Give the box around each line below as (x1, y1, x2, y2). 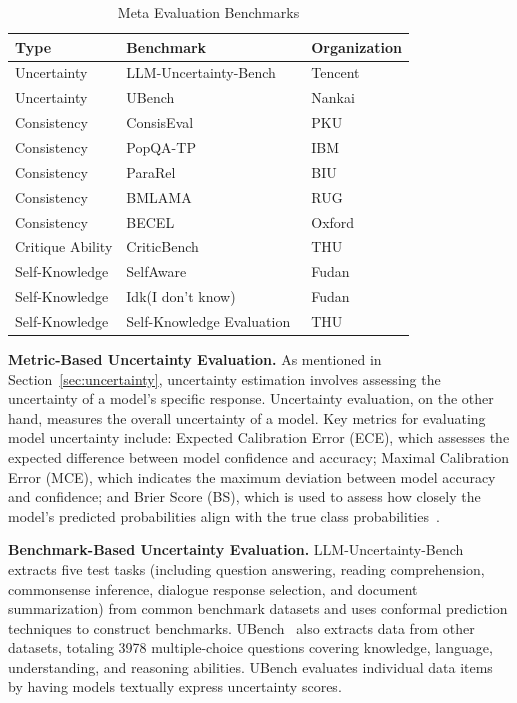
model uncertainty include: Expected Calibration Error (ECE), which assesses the (8, 427, 510, 448)
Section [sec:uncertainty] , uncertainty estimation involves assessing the (8, 368, 441, 389)
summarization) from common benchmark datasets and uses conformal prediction (8, 598, 508, 619)
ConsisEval (126, 112, 194, 133)
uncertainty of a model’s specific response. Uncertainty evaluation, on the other (8, 388, 494, 409)
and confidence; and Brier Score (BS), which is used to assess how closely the (8, 486, 481, 507)
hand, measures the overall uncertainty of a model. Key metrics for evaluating (8, 407, 486, 428)
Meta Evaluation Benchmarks (117, 2, 300, 22)
